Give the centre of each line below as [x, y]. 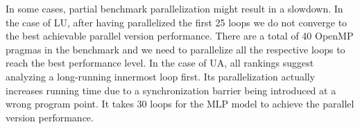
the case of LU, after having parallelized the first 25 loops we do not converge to [177, 22]
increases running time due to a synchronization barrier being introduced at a [171, 90]
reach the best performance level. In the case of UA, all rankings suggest [160, 63]
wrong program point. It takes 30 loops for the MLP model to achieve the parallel [180, 104]
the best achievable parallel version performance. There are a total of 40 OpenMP [180, 36]
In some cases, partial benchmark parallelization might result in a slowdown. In [174, 8]
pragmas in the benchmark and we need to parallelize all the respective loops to [175, 49]
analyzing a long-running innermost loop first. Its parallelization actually [161, 76]
